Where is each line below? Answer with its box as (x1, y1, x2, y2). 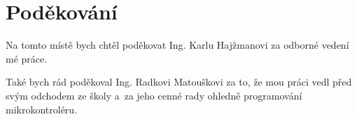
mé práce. (6, 51, 48, 65)
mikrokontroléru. (6, 102, 78, 116)
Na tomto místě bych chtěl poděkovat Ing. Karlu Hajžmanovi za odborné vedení (6, 38, 349, 52)
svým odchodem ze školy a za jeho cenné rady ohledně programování (6, 88, 302, 102)
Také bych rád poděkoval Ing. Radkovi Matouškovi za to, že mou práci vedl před (6, 74, 352, 89)
